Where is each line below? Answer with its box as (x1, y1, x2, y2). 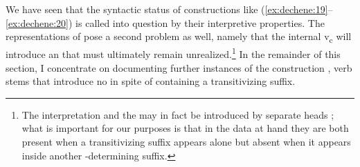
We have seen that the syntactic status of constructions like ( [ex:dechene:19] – (6, 2, 333, 16)
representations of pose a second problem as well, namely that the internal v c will (6, 29, 352, 45)
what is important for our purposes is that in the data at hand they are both (21, 121, 349, 135)
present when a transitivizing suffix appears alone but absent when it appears (21, 134, 351, 148)
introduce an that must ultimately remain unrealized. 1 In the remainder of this (6, 45, 341, 61)
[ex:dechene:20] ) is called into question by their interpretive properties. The (6, 15, 325, 30)
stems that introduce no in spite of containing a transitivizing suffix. (6, 74, 296, 88)
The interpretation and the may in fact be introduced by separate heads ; (21, 107, 334, 121)
